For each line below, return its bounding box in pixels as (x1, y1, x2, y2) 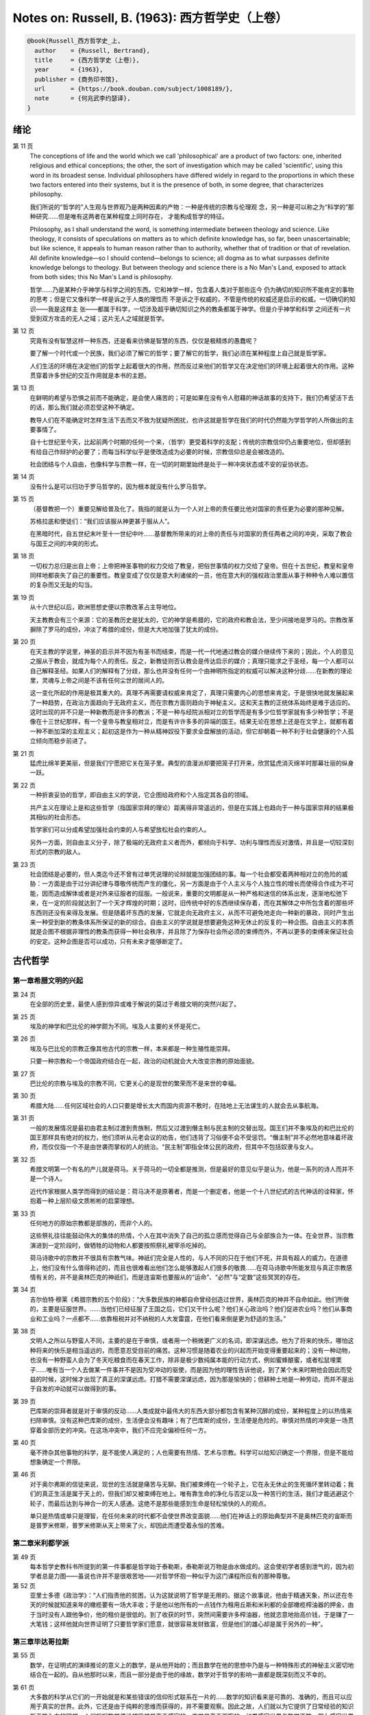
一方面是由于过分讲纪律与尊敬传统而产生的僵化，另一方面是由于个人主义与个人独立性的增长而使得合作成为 (41, 879, 342, 888)
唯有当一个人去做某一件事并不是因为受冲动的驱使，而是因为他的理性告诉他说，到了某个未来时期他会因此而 (46, 1365, 347, 1373)
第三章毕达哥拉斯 (12, 1637, 69, 1646)
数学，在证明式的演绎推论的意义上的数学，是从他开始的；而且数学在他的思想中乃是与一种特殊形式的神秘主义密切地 (29, 1661, 354, 1669)
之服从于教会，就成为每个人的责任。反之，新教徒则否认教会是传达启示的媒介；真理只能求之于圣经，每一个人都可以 (29, 657, 354, 665)
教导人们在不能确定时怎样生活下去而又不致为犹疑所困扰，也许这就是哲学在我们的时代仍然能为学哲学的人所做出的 (29, 416, 348, 424)
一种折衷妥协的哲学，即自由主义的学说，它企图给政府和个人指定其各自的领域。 (29, 791, 252, 799)
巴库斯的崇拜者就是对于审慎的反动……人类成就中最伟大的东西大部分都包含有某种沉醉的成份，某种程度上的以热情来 (29, 1407, 353, 1415)
